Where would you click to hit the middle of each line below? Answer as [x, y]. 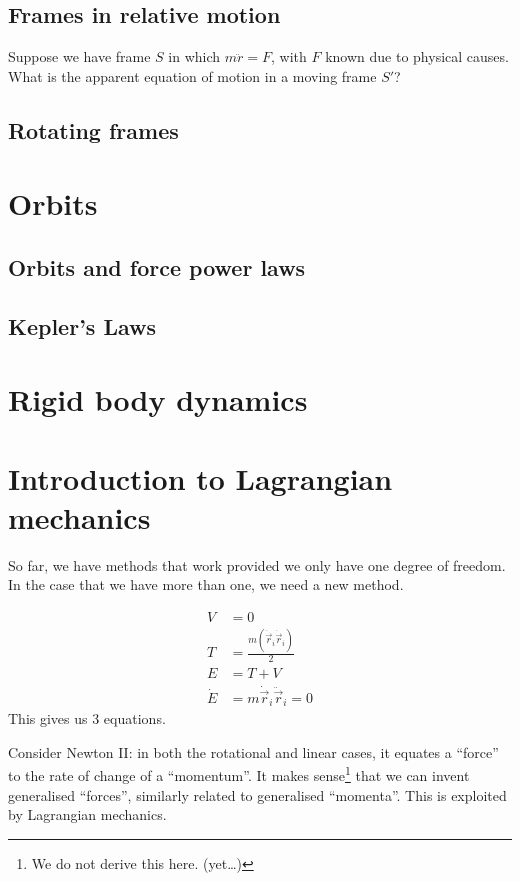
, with [289, 56]
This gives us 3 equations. [87, 718]
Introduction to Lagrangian [200, 477]
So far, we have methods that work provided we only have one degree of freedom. [257, 564]
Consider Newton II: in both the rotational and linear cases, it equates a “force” [253, 751]
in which [194, 56]
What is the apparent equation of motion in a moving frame [192, 75]
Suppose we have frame [79, 56]
